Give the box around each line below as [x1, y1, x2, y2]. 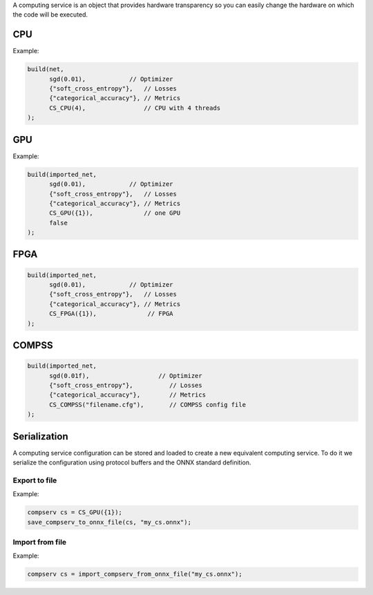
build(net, [27, 66, 64, 73]
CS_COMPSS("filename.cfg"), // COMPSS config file [49, 401, 247, 408]
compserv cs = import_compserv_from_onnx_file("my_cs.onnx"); [27, 570, 242, 578]
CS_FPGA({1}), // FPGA [49, 310, 173, 318]
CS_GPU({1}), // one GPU [49, 209, 181, 217]
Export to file [12, 475, 57, 485]
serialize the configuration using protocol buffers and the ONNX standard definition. [12, 458, 251, 466]
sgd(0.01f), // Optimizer [49, 372, 203, 379]
